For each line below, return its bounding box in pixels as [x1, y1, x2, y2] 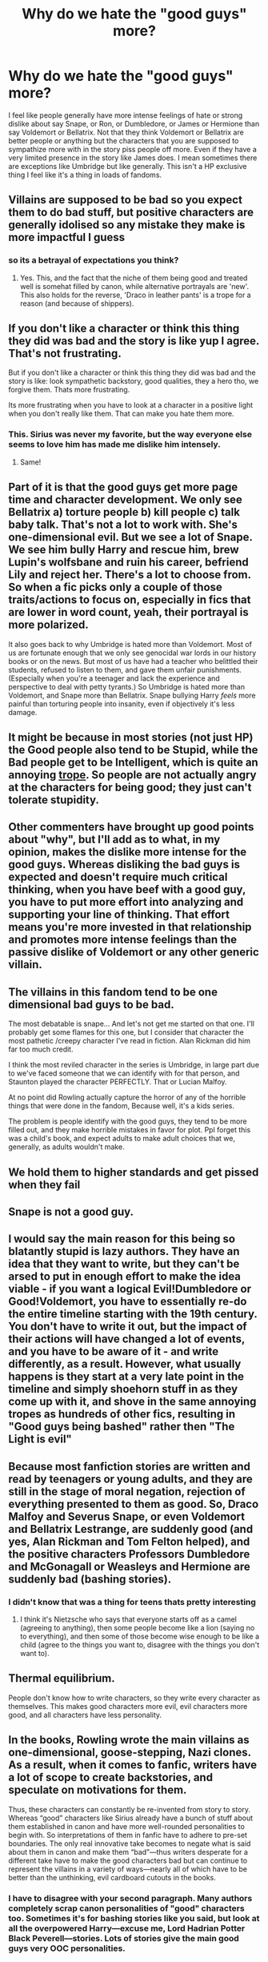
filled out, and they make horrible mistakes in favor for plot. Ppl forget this [8, 1125, 251, 1135]
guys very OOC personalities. [8, 1943, 126, 1954]
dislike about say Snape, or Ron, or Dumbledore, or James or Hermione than [8, 119, 260, 128]
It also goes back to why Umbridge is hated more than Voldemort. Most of [8, 639, 252, 649]
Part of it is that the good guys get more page [8, 480, 238, 494]
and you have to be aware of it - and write [8, 1345, 219, 1358]
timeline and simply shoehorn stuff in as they [8, 1382, 238, 1396]
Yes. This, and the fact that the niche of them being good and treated [19, 273, 248, 283]
